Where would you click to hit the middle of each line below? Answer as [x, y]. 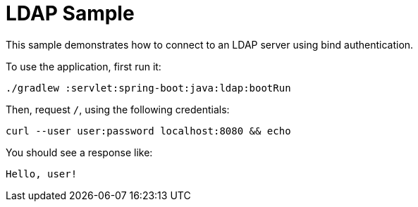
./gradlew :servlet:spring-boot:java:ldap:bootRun [148, 88]
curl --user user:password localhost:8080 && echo [148, 131]
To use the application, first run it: [84, 66]
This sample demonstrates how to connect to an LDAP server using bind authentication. [210, 44]
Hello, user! [42, 174]
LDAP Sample [70, 13]
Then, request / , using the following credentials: [118, 109]
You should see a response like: [79, 152]
